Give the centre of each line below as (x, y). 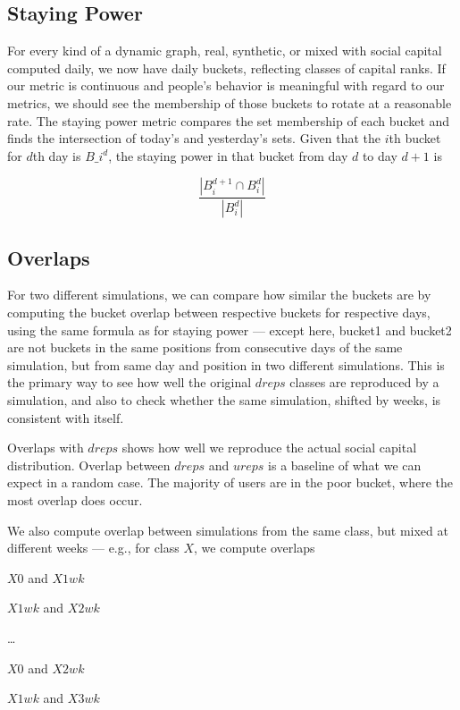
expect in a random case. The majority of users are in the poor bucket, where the (230, 482)
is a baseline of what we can (345, 465)
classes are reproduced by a (364, 382)
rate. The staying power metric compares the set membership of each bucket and (229, 120)
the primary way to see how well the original (130, 382)
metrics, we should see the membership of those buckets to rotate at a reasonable (230, 102)
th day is (57, 155)
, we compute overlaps (255, 548)
